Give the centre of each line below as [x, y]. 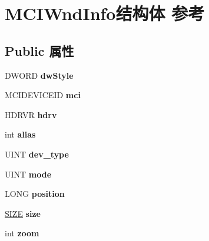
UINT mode [28, 174]
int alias [20, 134]
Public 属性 [39, 50]
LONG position [35, 194]
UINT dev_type [37, 154]
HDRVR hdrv [31, 114]
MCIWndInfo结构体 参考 [105, 13]
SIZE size [23, 213]
